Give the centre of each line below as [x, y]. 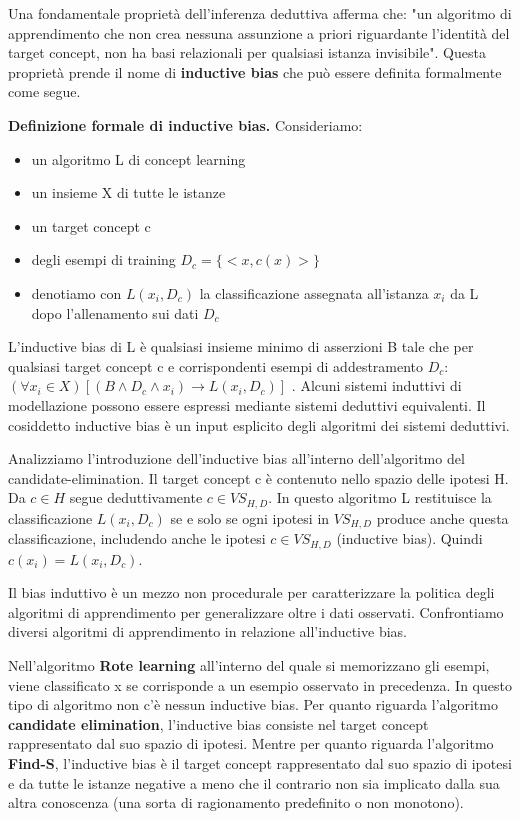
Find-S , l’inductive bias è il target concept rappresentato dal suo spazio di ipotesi [260, 762]
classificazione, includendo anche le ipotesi [137, 538]
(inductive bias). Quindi [409, 538]
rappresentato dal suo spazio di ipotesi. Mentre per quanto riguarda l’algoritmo [251, 743]
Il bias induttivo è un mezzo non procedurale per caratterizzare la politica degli [251, 592]
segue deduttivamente [136, 497]
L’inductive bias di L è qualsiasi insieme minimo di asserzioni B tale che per [241, 346]
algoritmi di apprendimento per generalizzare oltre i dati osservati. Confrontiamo [256, 611]
